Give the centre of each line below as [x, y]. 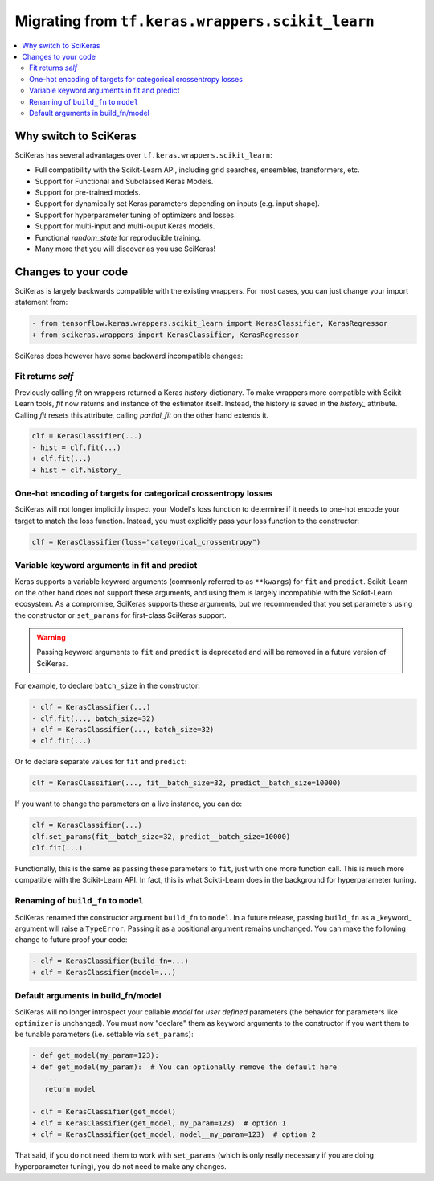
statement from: [41, 302]
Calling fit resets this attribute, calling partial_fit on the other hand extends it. [142, 415]
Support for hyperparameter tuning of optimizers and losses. [135, 215]
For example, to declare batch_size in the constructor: [108, 686]
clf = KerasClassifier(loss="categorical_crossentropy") [146, 542]
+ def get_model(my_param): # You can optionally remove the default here [184, 1067]
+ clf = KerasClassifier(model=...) [104, 972]
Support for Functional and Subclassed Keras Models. [124, 181]
